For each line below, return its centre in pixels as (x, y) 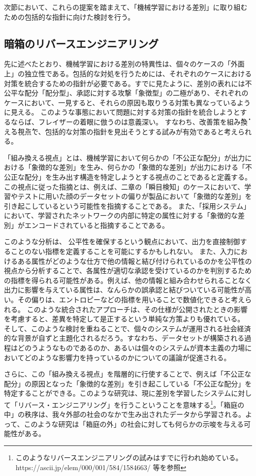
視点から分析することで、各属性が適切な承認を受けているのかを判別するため (128, 270)
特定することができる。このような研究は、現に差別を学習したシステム (118, 393)
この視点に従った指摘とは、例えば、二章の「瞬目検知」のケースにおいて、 (124, 186)
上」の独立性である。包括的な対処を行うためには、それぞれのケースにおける (128, 73)
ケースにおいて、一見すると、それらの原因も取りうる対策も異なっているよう (127, 102)
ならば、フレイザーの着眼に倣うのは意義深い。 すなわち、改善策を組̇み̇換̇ (129, 121)
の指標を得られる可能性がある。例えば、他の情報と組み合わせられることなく (128, 280)
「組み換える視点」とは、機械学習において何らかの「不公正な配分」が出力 (125, 157)
